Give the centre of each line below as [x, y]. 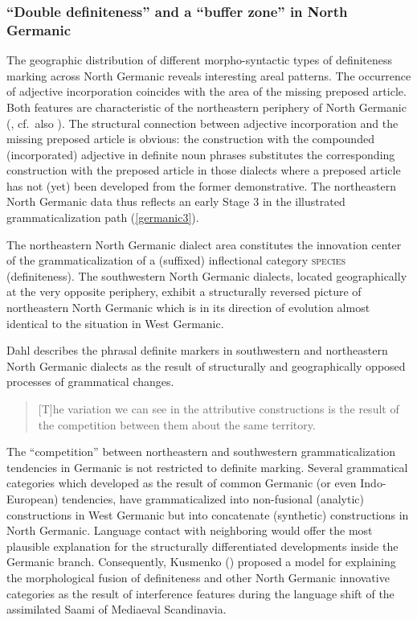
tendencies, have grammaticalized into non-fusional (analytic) [213, 498]
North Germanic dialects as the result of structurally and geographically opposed [206, 365]
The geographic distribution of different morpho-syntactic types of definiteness [200, 60]
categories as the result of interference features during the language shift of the [200, 593]
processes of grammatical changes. [90, 382]
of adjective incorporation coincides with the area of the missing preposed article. [206, 91]
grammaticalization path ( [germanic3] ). [103, 218]
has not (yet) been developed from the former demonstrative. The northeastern [202, 185]
